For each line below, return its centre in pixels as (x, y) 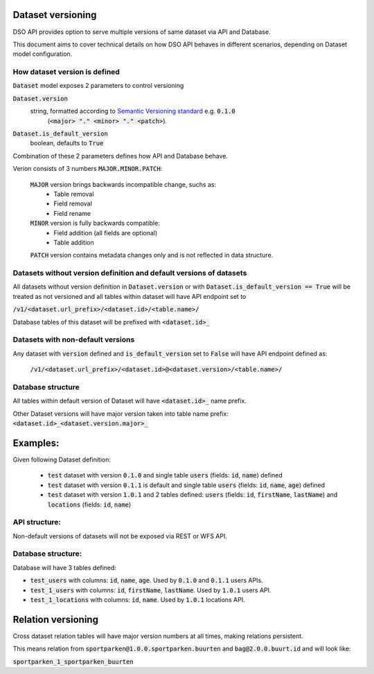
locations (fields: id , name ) (89, 504)
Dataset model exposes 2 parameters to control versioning (98, 86)
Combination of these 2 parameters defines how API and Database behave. (121, 156)
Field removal (73, 203)
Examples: (36, 443)
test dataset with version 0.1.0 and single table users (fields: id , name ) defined (165, 475)
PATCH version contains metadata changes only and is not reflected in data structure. (152, 255)
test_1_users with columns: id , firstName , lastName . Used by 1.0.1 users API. (151, 590)
